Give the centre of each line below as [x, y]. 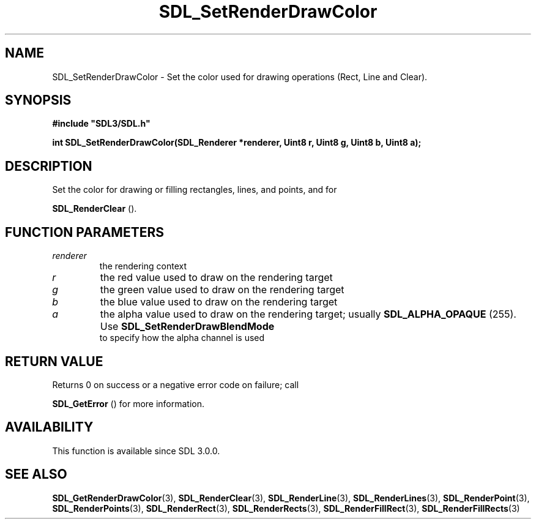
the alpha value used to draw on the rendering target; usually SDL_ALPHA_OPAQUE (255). [308, 314]
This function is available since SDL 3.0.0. [136, 451]
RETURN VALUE [54, 361]
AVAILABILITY [49, 427]
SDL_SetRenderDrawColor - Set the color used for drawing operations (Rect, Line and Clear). [240, 77]
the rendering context [143, 266]
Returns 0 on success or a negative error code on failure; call [176, 384]
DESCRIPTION [49, 166]
